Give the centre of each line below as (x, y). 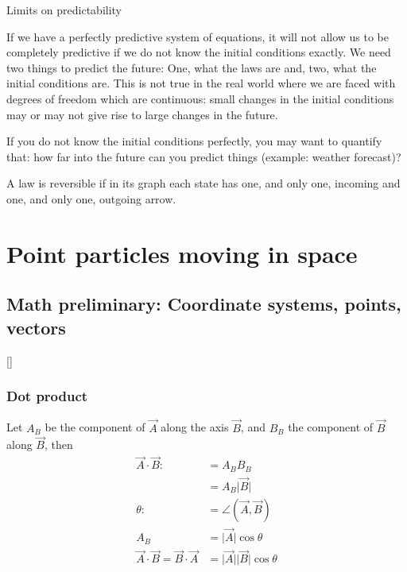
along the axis (195, 427)
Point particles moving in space (182, 253)
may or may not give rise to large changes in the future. (142, 114)
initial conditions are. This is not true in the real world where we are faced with (201, 83)
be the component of (95, 427)
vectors (36, 327)
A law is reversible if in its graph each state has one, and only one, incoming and (203, 183)
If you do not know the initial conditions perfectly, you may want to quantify (194, 141)
